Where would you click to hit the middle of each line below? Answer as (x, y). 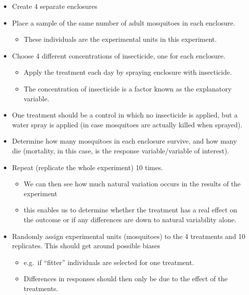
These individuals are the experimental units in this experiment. (120, 39)
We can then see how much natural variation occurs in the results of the (132, 184)
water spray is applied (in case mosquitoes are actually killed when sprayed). (127, 124)
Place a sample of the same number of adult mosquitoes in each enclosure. (124, 22)
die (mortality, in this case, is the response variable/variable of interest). (121, 150)
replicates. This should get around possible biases (86, 246)
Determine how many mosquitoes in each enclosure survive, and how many (124, 141)
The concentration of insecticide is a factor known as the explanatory (128, 88)
